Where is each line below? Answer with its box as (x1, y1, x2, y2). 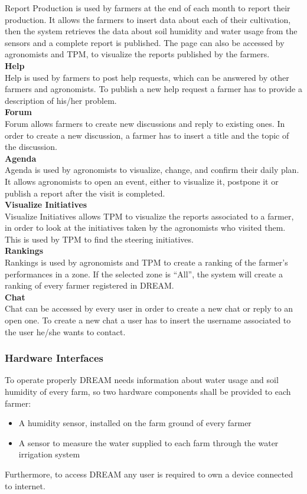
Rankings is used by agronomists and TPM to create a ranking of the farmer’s (5, 256, 288, 269)
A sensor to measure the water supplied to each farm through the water (18, 436, 279, 449)
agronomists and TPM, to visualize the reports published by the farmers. (5, 48, 270, 60)
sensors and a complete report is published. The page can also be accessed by (5, 36, 285, 48)
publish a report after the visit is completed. (5, 187, 165, 199)
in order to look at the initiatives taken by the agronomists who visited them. (5, 221, 286, 234)
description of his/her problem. (5, 94, 117, 106)
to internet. (5, 479, 45, 492)
